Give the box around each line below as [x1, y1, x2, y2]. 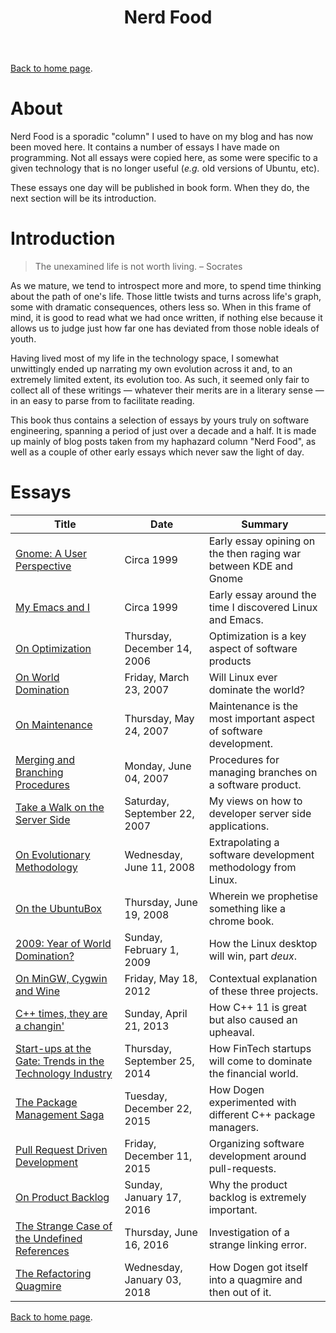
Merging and [15, 753, 76, 766]
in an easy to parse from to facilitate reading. [10, 395, 195, 407]
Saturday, [124, 794, 170, 808]
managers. [208, 1121, 260, 1134]
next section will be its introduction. [10, 192, 157, 205]
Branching [15, 766, 64, 779]
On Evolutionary [15, 848, 91, 861]
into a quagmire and [208, 1273, 303, 1286]
